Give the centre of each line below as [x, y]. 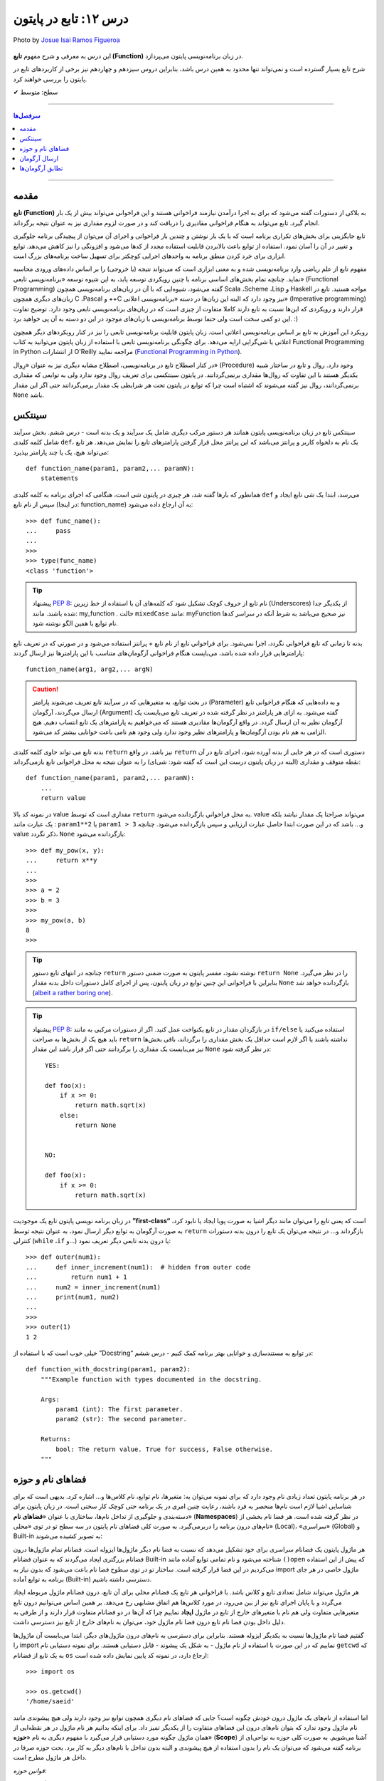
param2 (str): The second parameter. [122, 1419]
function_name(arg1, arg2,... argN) [90, 669]
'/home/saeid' [50, 1702]
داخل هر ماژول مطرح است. [50, 1757]
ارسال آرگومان [39, 159]
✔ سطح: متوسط [36, 92]
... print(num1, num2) [73, 1297]
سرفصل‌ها [27, 115]
